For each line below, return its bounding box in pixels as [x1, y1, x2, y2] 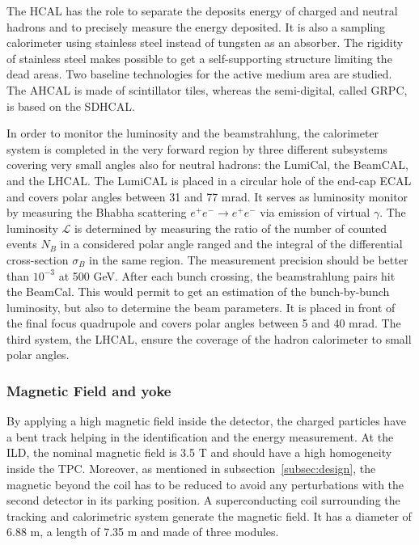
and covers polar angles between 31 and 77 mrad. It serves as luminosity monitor [6, 188, 408, 205]
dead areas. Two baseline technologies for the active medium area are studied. [6, 65, 392, 82]
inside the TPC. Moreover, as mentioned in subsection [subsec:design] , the [6, 460, 376, 477]
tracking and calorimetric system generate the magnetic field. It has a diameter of [6, 507, 412, 524]
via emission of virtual [260, 204, 370, 221]
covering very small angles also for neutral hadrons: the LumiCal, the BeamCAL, [6, 156, 408, 173]
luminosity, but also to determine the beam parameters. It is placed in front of [6, 298, 396, 315]
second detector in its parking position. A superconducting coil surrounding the [6, 492, 400, 509]
